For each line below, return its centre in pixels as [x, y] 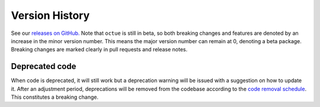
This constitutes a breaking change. [55, 97]
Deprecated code [44, 67]
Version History [50, 15]
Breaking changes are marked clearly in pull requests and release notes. [99, 50]
